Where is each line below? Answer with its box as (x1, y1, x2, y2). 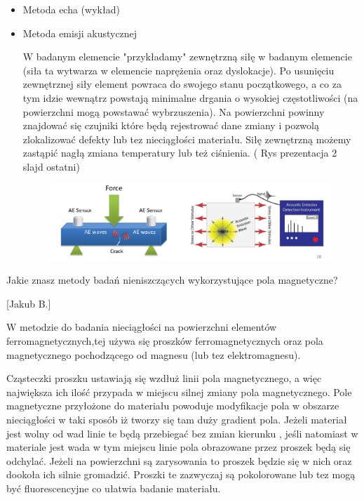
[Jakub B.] (6, 296, 51, 310)
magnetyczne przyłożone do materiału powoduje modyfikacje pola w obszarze (6, 398, 339, 413)
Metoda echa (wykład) (22, 2, 120, 16)
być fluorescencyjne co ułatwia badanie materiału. (6, 480, 221, 495)
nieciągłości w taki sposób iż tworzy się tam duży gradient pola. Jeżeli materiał (6, 412, 347, 426)
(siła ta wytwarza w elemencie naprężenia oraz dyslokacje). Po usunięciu (22, 63, 335, 77)
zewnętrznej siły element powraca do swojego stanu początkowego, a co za (22, 77, 342, 91)
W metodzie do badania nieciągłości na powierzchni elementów (6, 320, 277, 334)
